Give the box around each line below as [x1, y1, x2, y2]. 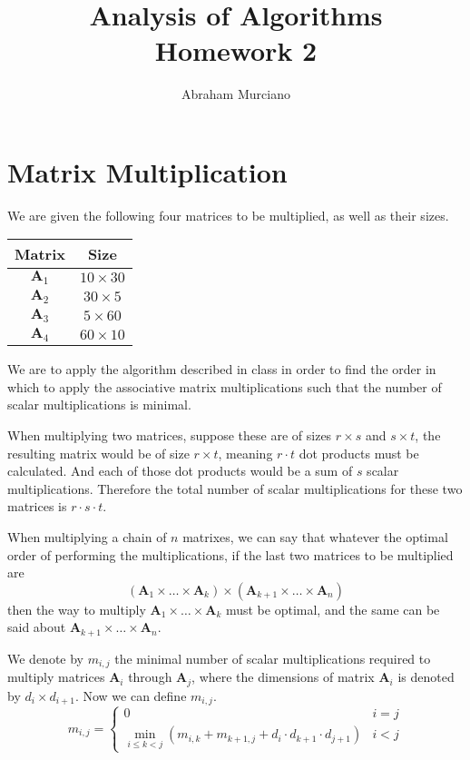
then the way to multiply [7, 599, 146, 618]
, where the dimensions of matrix [191, 667, 375, 686]
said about [7, 617, 66, 637]
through [128, 667, 172, 686]
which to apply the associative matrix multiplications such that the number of [7, 377, 442, 396]
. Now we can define [74, 686, 187, 705]
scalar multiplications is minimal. [7, 395, 191, 414]
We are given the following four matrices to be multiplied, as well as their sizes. [7, 205, 449, 224]
